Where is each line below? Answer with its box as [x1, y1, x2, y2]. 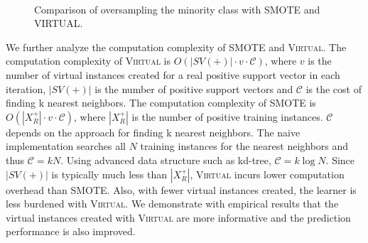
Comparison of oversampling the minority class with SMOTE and [34, 1, 320, 16]
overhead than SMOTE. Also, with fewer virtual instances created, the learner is [6, 182, 357, 197]
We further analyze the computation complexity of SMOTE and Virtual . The [6, 39, 347, 54]
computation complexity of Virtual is [6, 53, 171, 68]
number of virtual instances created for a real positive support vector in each [6, 67, 340, 82]
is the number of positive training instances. [131, 109, 323, 124]
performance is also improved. [6, 224, 136, 239]
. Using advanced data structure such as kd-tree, [60, 152, 271, 167]
